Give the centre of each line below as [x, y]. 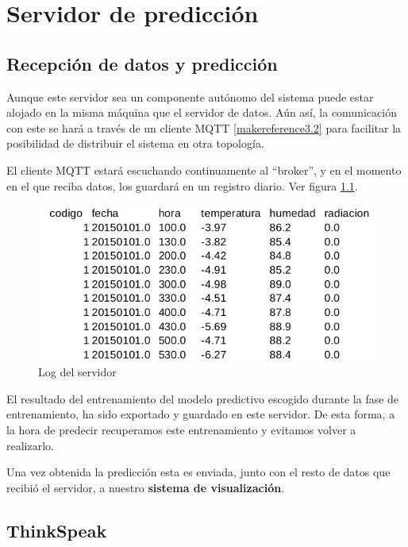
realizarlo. [30, 445]
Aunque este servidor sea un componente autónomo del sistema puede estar [190, 96]
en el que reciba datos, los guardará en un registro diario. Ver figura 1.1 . [182, 185]
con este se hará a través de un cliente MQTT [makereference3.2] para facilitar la [204, 127]
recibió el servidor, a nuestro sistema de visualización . [146, 487]
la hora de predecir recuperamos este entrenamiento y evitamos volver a [181, 430]
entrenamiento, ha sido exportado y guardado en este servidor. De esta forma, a [201, 414]
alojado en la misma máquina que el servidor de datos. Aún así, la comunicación [202, 112]
